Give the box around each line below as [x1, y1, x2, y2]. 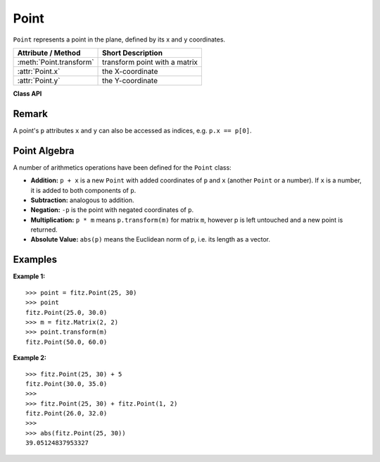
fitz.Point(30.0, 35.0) [25, 380, 108, 387]
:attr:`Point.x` [17, 66, 61, 76]
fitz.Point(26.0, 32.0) [25, 409, 108, 418]
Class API [13, 89, 42, 98]
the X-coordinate [102, 66, 158, 76]
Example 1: [13, 272, 46, 281]
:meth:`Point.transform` [17, 57, 94, 67]
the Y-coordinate [102, 75, 158, 85]
